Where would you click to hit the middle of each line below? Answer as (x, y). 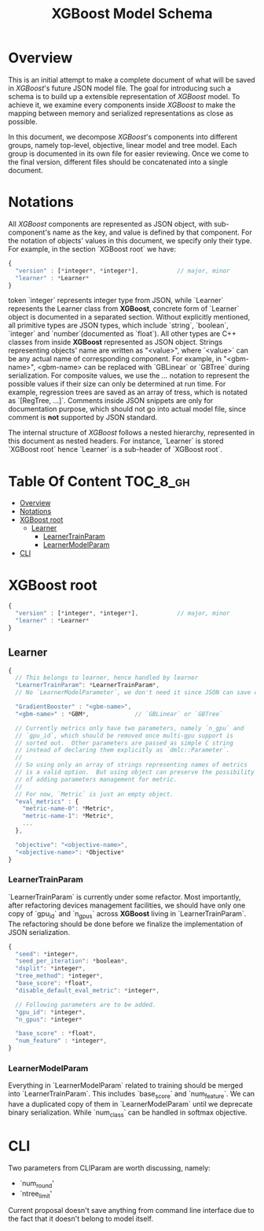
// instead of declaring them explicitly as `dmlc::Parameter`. (123, 750)
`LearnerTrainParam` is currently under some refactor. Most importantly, (125, 896)
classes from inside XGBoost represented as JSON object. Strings (115, 342)
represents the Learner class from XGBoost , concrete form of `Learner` (124, 309)
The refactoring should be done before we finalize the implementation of (126, 924)
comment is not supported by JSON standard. (83, 417)
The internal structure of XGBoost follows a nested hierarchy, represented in (132, 433)
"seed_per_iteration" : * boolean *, (71, 961)
